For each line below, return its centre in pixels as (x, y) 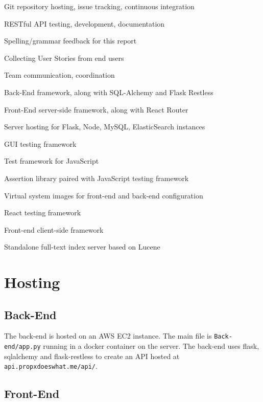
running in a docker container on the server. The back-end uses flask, (151, 346)
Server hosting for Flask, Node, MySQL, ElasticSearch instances (105, 127)
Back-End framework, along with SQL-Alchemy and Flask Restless (109, 92)
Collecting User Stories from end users (64, 58)
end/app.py (22, 347)
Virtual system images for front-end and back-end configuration (104, 195)
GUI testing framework (40, 143)
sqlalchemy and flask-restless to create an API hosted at (92, 356)
